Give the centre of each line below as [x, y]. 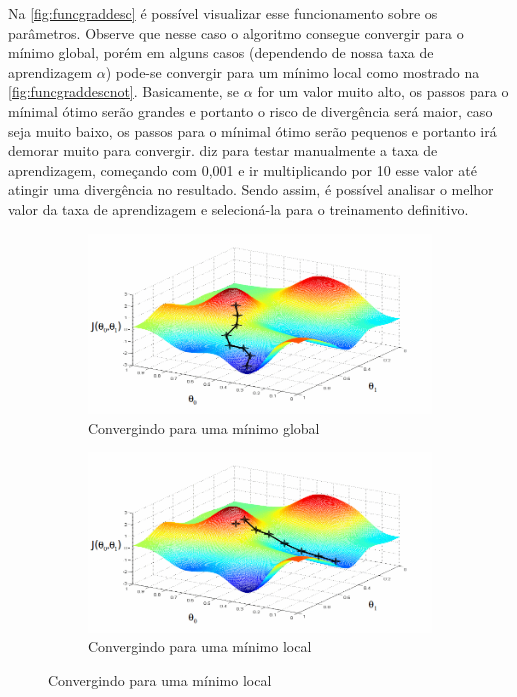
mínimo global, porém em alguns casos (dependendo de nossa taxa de [221, 52]
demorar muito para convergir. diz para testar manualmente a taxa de [223, 150]
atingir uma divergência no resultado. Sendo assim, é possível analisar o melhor [251, 189]
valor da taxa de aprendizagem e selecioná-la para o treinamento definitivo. [238, 208]
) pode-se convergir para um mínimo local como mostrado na [292, 71]
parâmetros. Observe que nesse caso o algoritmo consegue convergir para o [236, 32]
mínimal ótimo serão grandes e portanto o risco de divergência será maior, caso [250, 110]
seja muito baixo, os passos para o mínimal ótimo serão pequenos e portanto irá [252, 130]
